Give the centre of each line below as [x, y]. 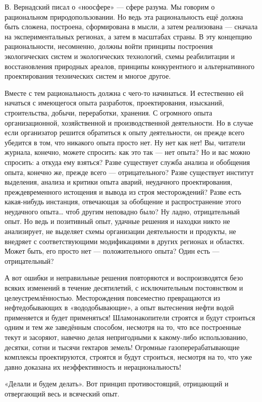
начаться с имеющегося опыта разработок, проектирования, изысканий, [114, 103]
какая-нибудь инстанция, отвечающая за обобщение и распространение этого [123, 202]
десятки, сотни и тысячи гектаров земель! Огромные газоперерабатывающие [122, 347]
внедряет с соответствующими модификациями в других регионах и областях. [125, 241]
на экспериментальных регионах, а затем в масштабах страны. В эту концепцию [128, 36]
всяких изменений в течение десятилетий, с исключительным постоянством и [124, 288]
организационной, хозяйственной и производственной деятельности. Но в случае [129, 122]
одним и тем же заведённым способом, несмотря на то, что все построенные [123, 327]
